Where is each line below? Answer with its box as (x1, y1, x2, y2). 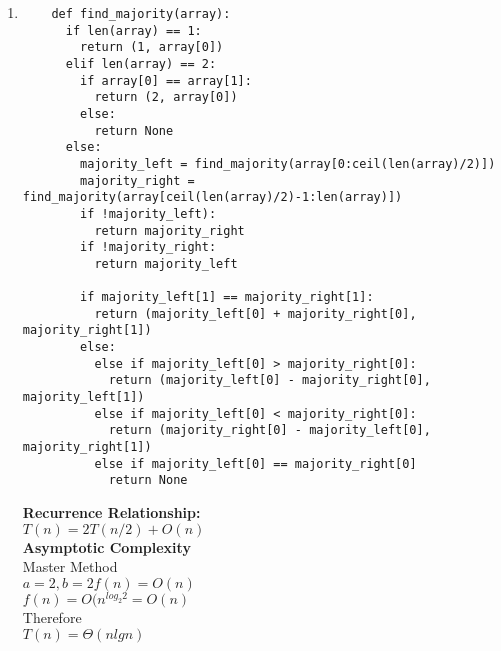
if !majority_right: (80, 240, 217, 255)
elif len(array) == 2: (65, 56, 217, 71)
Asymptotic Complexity (22, 536, 191, 557)
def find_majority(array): (51, 7, 231, 21)
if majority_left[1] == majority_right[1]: (80, 290, 374, 305)
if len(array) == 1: (65, 23, 202, 38)
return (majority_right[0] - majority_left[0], (108, 423, 431, 438)
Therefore (22, 607, 82, 628)
